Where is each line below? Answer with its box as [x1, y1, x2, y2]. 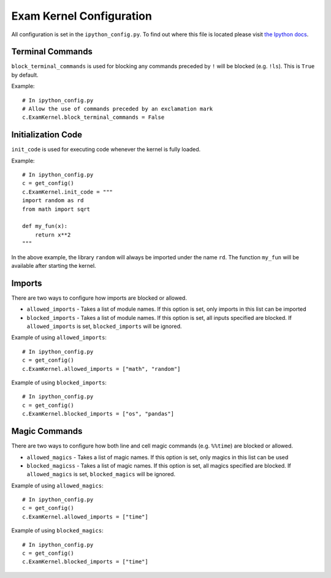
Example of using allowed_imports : [11, 334, 107, 341]
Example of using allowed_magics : [11, 482, 104, 489]
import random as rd [22, 197, 84, 204]
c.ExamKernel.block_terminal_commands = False [22, 114, 165, 121]
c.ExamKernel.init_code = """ [22, 188, 113, 196]
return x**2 [34, 231, 71, 238]
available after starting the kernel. [11, 262, 96, 269]
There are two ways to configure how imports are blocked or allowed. [11, 294, 187, 302]
